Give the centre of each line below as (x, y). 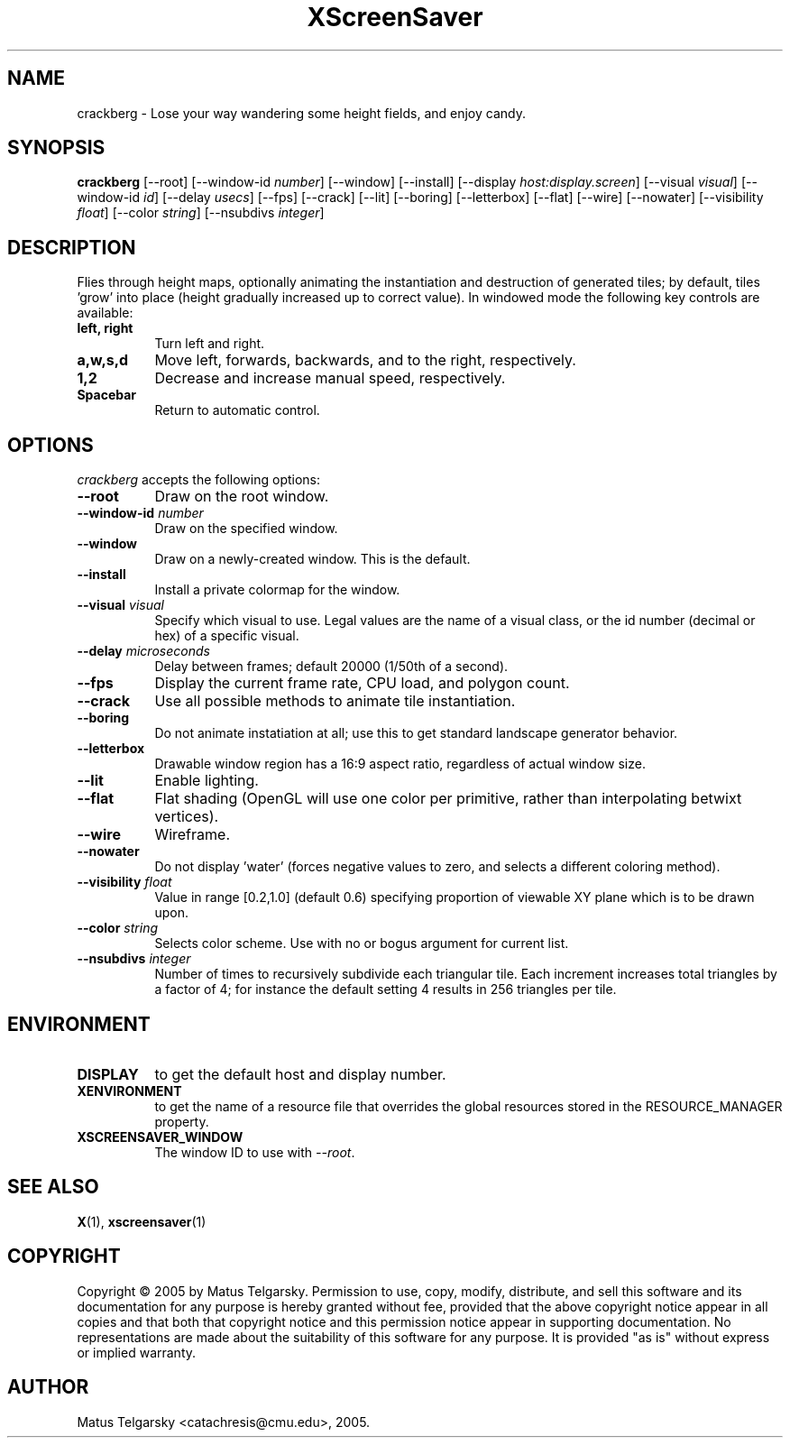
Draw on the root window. (242, 497)
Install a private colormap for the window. (277, 590)
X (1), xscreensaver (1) (142, 1221)
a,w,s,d (103, 360)
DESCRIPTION (72, 247)
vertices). (187, 817)
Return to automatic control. (237, 410)
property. (182, 1121)
